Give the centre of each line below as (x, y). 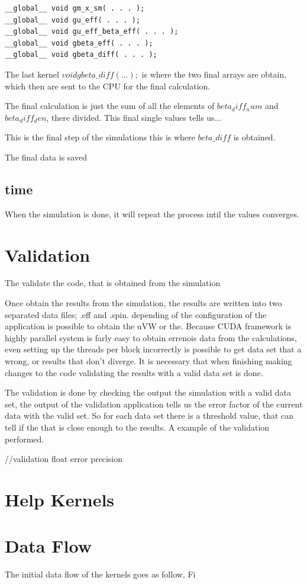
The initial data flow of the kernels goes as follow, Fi (100, 574)
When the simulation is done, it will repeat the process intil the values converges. (152, 214)
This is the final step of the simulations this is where (100, 137)
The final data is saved (46, 157)
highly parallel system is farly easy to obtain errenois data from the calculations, (151, 337)
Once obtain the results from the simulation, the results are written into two (143, 303)
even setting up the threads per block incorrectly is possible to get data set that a (153, 349)
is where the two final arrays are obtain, (214, 74)
